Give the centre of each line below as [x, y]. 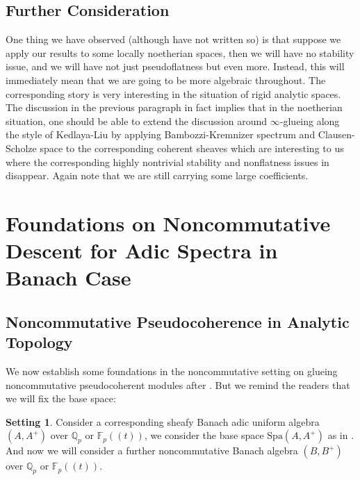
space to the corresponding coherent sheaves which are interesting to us [192, 148]
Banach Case [68, 278]
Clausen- [336, 134]
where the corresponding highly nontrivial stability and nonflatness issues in [167, 162]
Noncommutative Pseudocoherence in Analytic [178, 321]
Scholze [21, 148]
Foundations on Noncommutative [168, 223]
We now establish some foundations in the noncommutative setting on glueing [172, 371]
